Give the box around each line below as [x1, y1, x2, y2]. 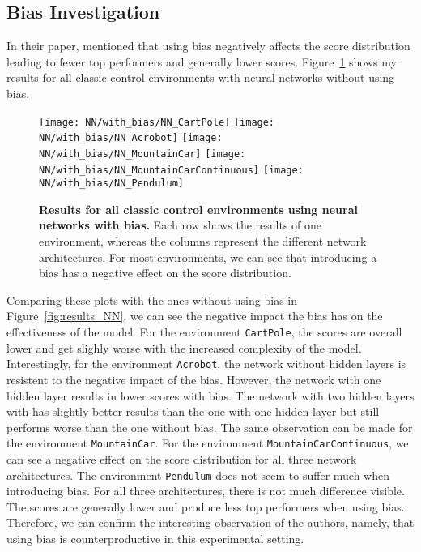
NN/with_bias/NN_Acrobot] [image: [39, 132, 223, 144]
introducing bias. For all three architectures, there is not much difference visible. [6, 482, 405, 499]
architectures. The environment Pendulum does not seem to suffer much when [6, 466, 390, 483]
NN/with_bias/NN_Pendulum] [39, 178, 184, 190]
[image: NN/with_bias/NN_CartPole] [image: [39, 116, 275, 128]
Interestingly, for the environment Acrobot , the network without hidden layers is [6, 355, 406, 372]
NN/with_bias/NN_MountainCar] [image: [39, 148, 246, 160]
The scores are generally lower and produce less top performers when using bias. [6, 498, 405, 515]
